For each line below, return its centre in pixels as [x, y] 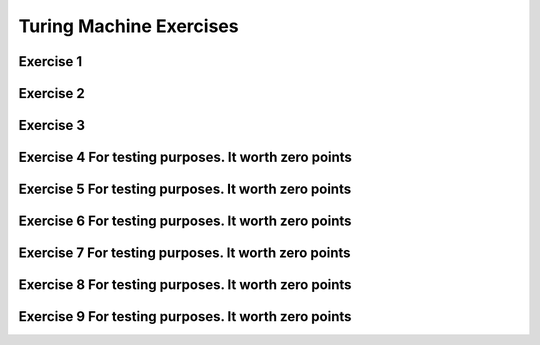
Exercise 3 [51, 125]
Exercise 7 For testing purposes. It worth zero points [184, 253]
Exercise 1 [50, 61]
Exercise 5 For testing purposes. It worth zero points [185, 189]
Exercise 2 [51, 93]
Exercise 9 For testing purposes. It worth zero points [185, 316]
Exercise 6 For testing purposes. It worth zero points [185, 221]
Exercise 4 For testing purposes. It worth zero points [185, 157]
